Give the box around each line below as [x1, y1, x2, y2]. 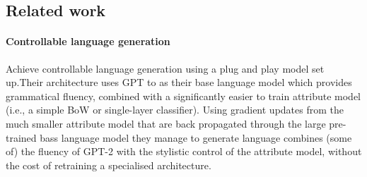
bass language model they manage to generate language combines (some [40, 130, 352, 145]
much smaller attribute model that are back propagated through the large [6, 116, 326, 130]
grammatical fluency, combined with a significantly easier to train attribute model [6, 88, 361, 103]
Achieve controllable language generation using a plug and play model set [6, 61, 325, 75]
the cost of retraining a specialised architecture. [6, 157, 211, 172]
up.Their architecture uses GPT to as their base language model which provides [6, 75, 352, 90]
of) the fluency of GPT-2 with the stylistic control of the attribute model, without [6, 144, 362, 159]
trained [6, 130, 37, 145]
